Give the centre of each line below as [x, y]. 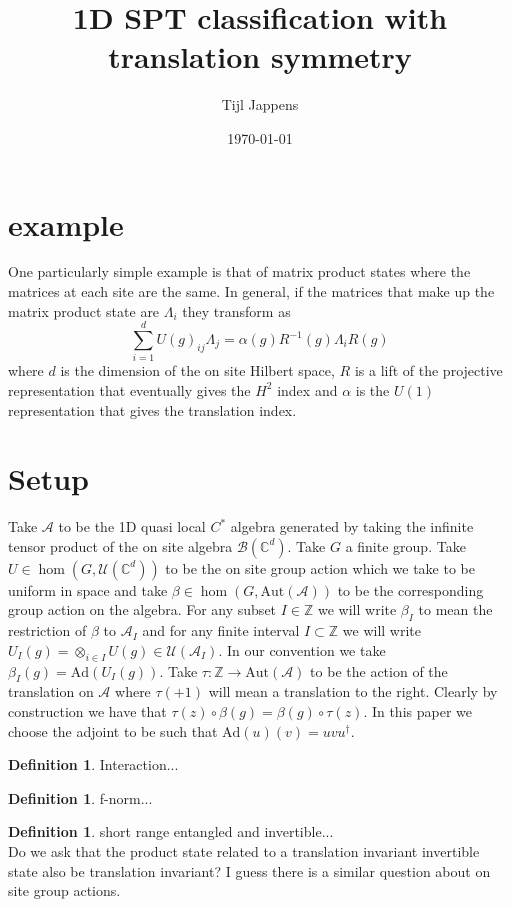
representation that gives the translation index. [152, 409]
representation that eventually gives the [129, 389]
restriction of [47, 630]
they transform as [236, 310]
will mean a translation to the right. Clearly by [353, 691]
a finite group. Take [405, 545]
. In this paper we [417, 711]
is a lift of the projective [428, 370]
